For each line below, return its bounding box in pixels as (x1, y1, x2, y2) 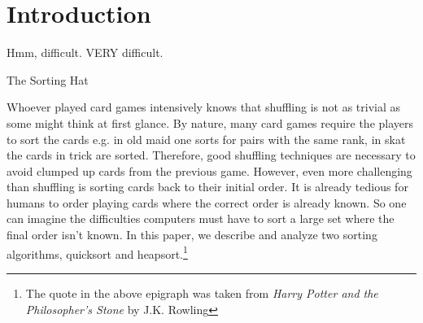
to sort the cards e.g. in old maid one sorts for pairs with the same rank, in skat (7, 130, 406, 147)
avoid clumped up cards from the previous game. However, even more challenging (7, 162, 412, 179)
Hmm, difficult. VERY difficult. (7, 44, 164, 61)
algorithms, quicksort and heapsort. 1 (7, 242, 188, 262)
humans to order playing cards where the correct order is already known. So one (7, 194, 407, 211)
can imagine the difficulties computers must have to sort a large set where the (7, 210, 395, 227)
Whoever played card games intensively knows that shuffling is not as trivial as (7, 98, 401, 116)
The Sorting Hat (7, 71, 89, 88)
